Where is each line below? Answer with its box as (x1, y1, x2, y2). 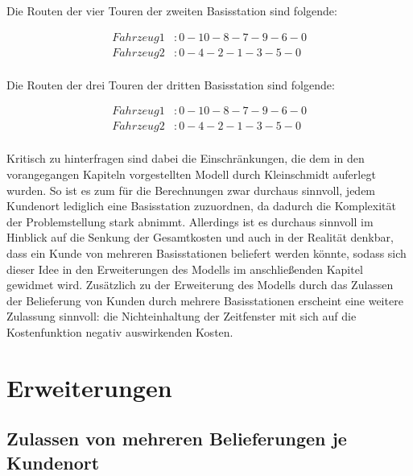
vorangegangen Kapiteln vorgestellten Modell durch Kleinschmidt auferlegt (6, 165, 376, 182)
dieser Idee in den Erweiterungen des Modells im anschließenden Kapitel (6, 260, 363, 277)
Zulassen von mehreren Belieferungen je (6, 426, 347, 451)
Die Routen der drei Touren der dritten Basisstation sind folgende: (6, 76, 335, 93)
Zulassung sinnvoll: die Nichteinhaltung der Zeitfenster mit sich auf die (6, 308, 357, 325)
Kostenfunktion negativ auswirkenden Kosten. (6, 323, 233, 340)
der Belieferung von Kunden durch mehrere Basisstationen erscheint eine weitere (6, 292, 403, 308)
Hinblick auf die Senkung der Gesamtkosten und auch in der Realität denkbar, (6, 229, 394, 246)
